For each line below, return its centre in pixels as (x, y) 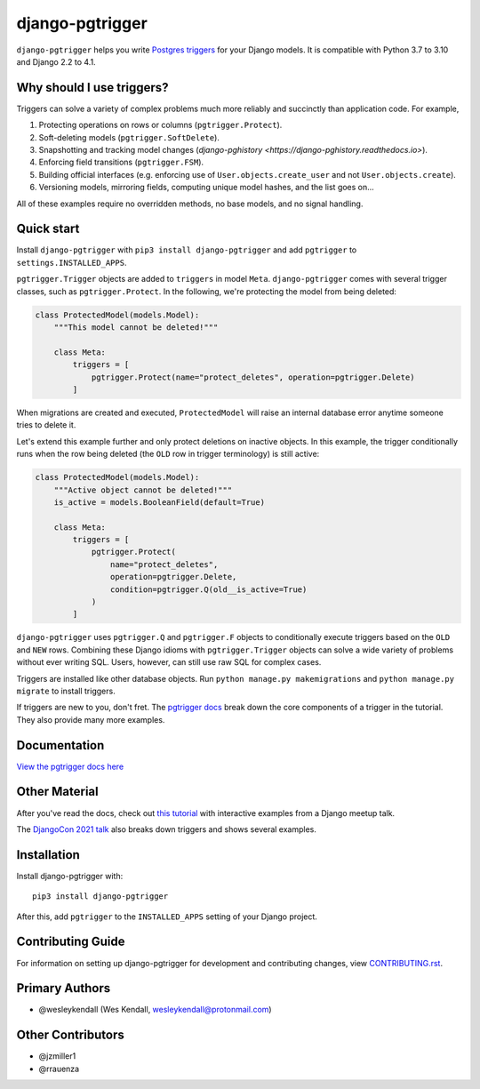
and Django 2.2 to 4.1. (56, 61)
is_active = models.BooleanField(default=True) (160, 502)
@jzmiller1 (57, 1056)
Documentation (60, 745)
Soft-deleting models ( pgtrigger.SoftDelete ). (129, 137)
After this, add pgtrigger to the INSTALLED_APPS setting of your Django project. (167, 917)
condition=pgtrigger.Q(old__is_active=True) (208, 589)
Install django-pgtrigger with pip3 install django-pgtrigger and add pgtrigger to (187, 250)
